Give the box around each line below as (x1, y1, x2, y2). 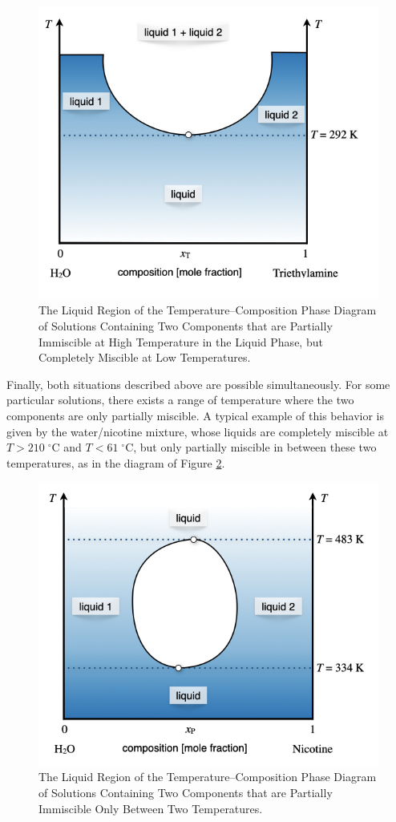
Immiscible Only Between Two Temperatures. (38, 800, 263, 816)
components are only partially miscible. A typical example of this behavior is (6, 407, 384, 423)
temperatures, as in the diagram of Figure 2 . (6, 454, 225, 471)
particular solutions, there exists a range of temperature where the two (6, 391, 354, 408)
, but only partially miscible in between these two (133, 439, 377, 456)
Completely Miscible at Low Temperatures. (38, 349, 251, 366)
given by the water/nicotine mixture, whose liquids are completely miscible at (6, 423, 389, 439)
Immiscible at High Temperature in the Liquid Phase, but (38, 333, 323, 350)
